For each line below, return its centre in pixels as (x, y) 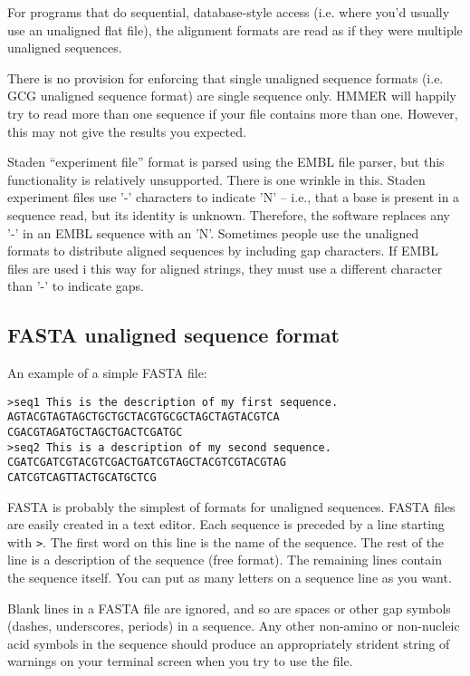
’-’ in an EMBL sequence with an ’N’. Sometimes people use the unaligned (213, 232)
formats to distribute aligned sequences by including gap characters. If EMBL (223, 251)
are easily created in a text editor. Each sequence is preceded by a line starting (226, 524)
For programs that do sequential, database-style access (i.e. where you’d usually (229, 12)
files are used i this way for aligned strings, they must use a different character (225, 268)
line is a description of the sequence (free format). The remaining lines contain (225, 560)
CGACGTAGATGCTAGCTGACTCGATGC (95, 433)
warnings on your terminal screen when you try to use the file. (180, 661)
